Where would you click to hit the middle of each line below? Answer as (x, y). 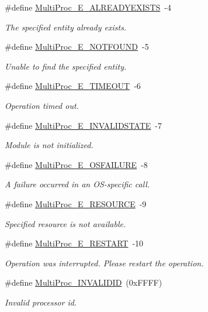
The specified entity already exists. (66, 27)
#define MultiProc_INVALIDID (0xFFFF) (84, 282)
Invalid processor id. (41, 302)
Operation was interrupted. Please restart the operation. (104, 263)
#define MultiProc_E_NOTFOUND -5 (77, 47)
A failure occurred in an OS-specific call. (77, 184)
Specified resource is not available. (65, 223)
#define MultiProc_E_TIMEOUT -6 (73, 86)
